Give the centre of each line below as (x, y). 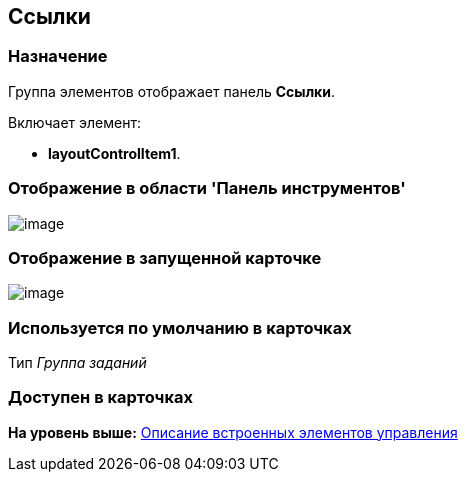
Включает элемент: (74, 122)
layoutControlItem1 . (114, 153)
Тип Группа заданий (77, 363)
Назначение (58, 56)
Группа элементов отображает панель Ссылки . (172, 91)
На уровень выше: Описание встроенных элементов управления (233, 432)
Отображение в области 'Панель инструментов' (207, 188)
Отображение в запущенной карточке (165, 257)
